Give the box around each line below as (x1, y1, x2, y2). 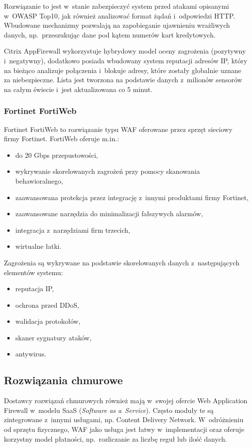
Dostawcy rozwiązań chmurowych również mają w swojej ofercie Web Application (4, 395, 248, 406)
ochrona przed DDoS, (15, 299, 79, 310)
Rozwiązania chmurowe (4, 372, 123, 388)
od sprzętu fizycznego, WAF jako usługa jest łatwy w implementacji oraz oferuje (4, 424, 244, 434)
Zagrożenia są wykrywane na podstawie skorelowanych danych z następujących (4, 257, 239, 267)
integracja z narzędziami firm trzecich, (15, 224, 130, 235)
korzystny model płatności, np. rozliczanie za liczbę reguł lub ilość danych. (4, 433, 227, 444)
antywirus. (15, 349, 47, 359)
